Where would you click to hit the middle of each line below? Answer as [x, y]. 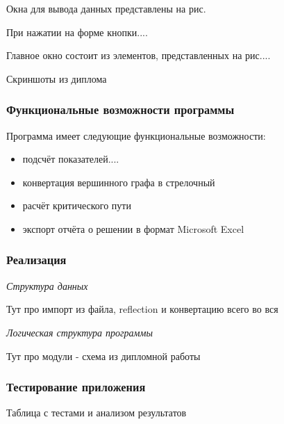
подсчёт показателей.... [71, 159]
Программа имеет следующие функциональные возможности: [136, 135]
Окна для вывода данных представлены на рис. [106, 8]
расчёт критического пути [77, 205]
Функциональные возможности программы [120, 109]
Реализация [36, 260]
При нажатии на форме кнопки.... [77, 32]
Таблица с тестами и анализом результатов [97, 413]
